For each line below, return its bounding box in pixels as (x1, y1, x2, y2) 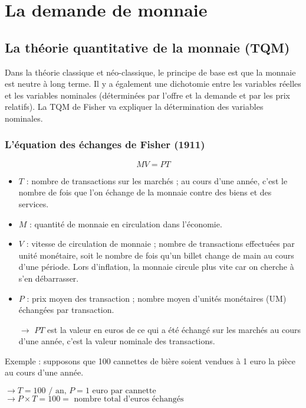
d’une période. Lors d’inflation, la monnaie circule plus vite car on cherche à (18, 260, 294, 273)
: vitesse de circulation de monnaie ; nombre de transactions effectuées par (26, 237, 295, 250)
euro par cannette (92, 387, 156, 396)
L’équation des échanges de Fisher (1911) (5, 137, 205, 152)
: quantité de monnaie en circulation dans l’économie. (29, 217, 222, 230)
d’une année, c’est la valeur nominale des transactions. (18, 335, 215, 347)
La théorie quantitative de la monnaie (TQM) (5, 38, 290, 56)
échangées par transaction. (18, 303, 114, 316)
